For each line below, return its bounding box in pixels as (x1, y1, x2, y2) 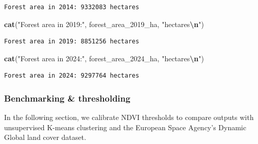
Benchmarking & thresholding (4, 91, 131, 104)
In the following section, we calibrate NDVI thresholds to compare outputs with (4, 112, 254, 123)
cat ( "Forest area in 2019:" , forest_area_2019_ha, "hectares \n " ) (4, 18, 204, 29)
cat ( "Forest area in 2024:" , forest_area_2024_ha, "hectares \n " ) (4, 53, 204, 63)
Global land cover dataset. (4, 132, 86, 142)
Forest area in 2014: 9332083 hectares (4, 4, 139, 11)
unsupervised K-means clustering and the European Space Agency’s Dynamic (4, 122, 246, 132)
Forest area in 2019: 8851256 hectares (4, 38, 139, 45)
